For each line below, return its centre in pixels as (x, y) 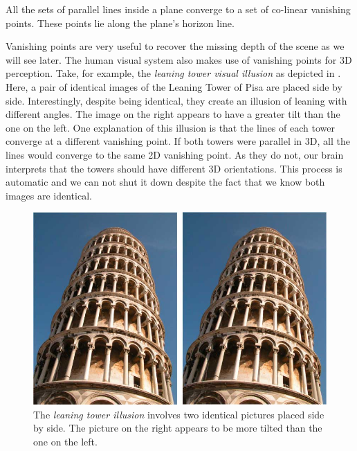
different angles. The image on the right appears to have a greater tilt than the (173, 114)
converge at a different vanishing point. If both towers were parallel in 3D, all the (178, 141)
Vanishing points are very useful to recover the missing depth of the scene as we (175, 46)
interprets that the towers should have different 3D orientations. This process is (174, 168)
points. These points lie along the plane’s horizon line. (120, 23)
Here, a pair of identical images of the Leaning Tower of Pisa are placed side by (174, 86)
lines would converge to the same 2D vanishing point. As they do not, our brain (175, 154)
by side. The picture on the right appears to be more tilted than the (178, 428)
